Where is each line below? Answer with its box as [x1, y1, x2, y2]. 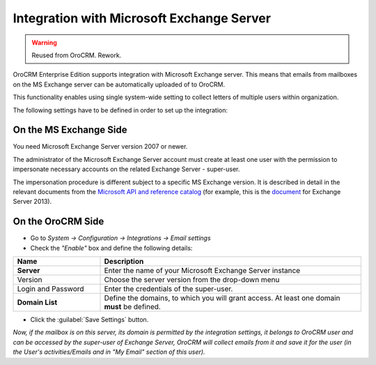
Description [104, 257, 144, 267]
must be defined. [104, 302, 162, 312]
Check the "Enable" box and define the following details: [30, 244, 193, 252]
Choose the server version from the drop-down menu [104, 275, 280, 285]
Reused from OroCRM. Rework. [31, 51, 122, 59]
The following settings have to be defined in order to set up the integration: [13, 105, 228, 114]
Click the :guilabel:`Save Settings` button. [30, 315, 149, 324]
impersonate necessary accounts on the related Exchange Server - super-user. [13, 165, 240, 174]
